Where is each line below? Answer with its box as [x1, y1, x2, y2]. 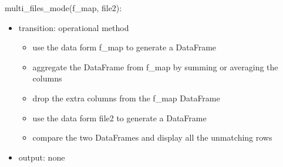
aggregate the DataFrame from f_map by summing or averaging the [32, 60, 278, 73]
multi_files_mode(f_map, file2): [5, 2, 122, 13]
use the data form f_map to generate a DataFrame [32, 41, 217, 53]
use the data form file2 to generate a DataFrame [32, 111, 207, 124]
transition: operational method [18, 21, 129, 33]
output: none [18, 151, 65, 163]
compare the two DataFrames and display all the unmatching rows [32, 131, 272, 144]
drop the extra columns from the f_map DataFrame [32, 91, 220, 104]
